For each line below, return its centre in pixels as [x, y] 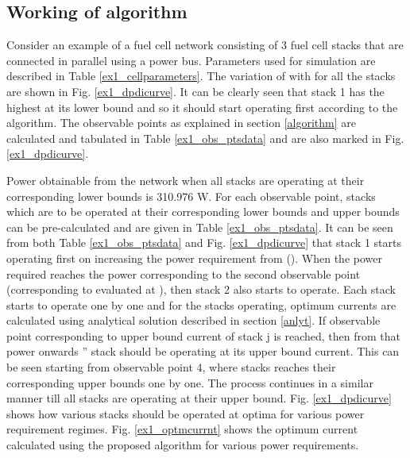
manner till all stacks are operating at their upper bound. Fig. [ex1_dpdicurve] [199, 398]
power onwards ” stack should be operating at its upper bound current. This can [203, 351]
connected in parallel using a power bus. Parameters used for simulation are [191, 60]
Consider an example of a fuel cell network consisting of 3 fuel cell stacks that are [205, 45]
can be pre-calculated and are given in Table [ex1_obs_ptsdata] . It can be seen [200, 227]
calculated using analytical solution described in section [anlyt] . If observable [193, 320]
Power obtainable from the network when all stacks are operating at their [186, 180]
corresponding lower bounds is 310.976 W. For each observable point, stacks [191, 196]
